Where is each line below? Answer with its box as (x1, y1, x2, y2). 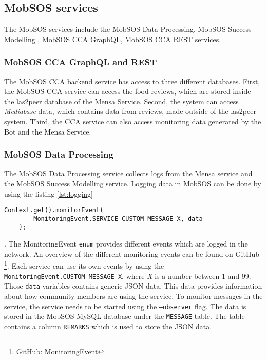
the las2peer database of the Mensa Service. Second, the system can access (4, 96, 239, 106)
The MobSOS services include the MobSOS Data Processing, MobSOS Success (4, 24, 252, 34)
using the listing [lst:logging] (4, 188, 93, 199)
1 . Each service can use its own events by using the (4, 259, 164, 271)
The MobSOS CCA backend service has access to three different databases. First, (4, 75, 260, 86)
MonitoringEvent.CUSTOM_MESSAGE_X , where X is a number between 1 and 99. (4, 270, 251, 281)
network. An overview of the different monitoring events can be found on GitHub (4, 248, 259, 259)
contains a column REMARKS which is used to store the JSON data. (4, 320, 212, 331)
